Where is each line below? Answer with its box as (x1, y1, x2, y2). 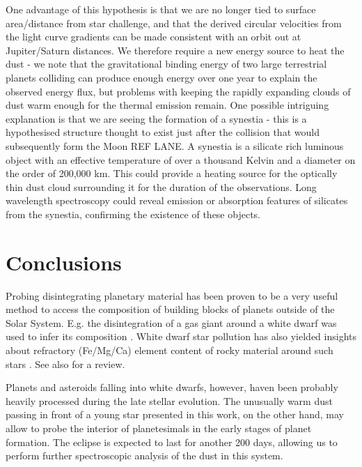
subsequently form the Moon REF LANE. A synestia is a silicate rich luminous (6, 138, 344, 153)
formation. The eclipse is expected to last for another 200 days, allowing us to (6, 434, 338, 449)
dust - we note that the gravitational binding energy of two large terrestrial (6, 56, 327, 71)
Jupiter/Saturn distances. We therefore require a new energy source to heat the (6, 43, 345, 57)
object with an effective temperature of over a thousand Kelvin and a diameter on (6, 152, 356, 167)
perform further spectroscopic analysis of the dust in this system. (6, 448, 283, 463)
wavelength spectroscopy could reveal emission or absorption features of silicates (6, 193, 348, 208)
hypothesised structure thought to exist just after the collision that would (6, 125, 320, 139)
